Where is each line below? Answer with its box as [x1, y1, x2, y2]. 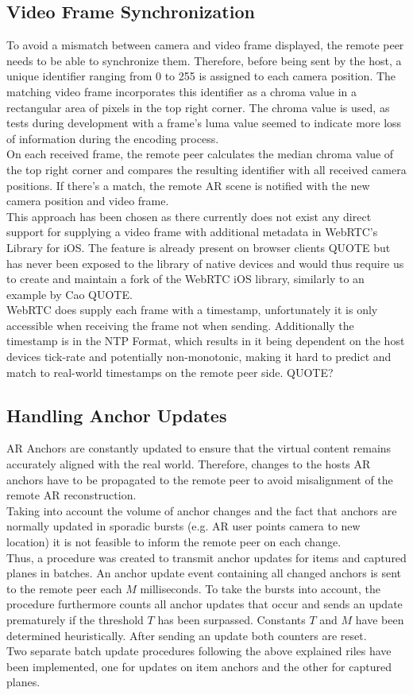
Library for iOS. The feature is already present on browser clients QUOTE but [6, 239, 391, 255]
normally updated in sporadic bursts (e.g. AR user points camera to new [6, 518, 361, 534]
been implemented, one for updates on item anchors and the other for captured [6, 658, 392, 674]
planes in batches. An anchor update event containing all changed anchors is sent [6, 565, 402, 581]
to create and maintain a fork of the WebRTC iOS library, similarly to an [6, 270, 365, 287]
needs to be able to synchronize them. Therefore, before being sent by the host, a [6, 52, 402, 68]
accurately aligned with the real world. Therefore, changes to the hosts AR [6, 456, 371, 472]
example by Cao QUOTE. [6, 285, 133, 302]
